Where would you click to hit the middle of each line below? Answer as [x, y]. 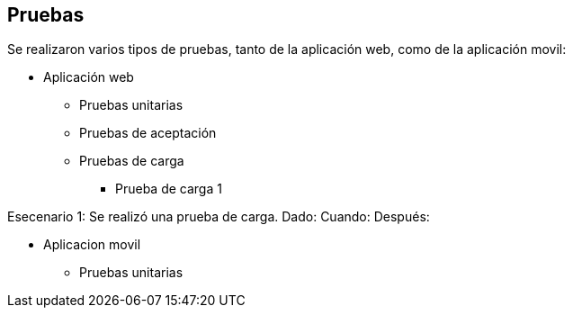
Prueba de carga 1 [169, 189]
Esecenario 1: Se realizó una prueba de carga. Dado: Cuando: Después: [219, 217]
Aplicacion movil [92, 245]
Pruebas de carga [132, 161]
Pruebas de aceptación [148, 133]
